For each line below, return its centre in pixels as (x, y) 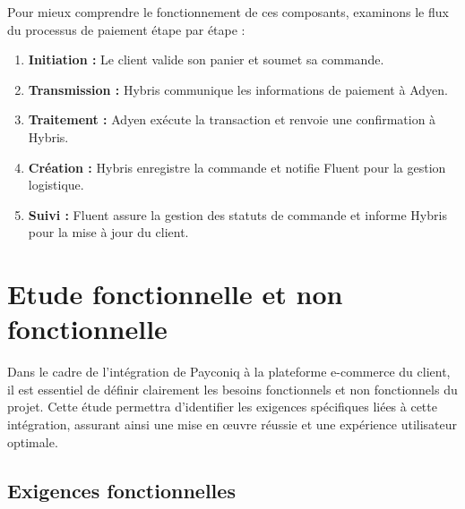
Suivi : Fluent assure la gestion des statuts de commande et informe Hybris (237, 214)
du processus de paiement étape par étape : (126, 29)
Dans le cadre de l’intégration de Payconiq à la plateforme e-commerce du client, (229, 372)
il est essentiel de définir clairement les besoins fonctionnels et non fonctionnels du (232, 389)
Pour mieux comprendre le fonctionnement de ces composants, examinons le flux (228, 12)
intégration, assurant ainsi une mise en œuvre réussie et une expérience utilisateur (232, 424)
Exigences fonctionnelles (121, 490)
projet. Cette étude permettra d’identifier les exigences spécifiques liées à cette (222, 407)
